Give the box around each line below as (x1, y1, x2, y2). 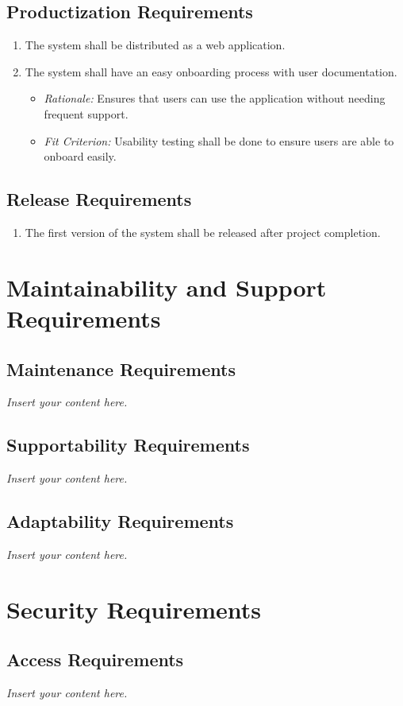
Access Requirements (6, 647, 184, 672)
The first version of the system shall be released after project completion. (25, 223, 381, 240)
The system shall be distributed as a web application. (25, 37, 286, 53)
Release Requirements (6, 187, 192, 211)
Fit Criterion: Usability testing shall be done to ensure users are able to (44, 132, 394, 149)
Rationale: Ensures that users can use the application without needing (44, 90, 386, 107)
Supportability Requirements (6, 433, 250, 457)
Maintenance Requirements (6, 356, 236, 381)
